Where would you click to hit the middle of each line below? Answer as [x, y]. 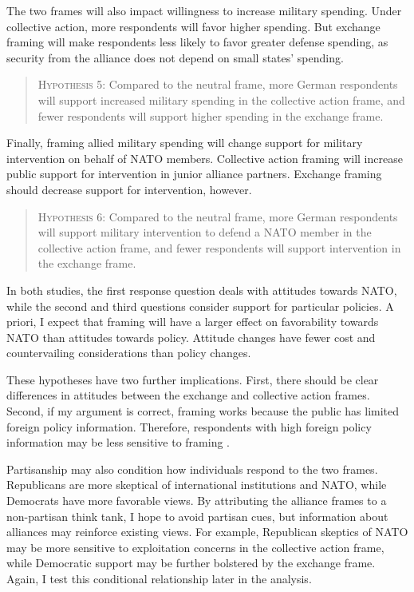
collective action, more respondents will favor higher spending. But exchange [193, 26]
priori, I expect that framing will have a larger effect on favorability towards [193, 322]
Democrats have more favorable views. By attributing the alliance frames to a [197, 501]
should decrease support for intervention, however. [129, 189]
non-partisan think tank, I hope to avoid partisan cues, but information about [197, 516]
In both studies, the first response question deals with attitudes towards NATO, [202, 290]
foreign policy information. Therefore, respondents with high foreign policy [189, 426]
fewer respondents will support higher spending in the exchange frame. [211, 115]
